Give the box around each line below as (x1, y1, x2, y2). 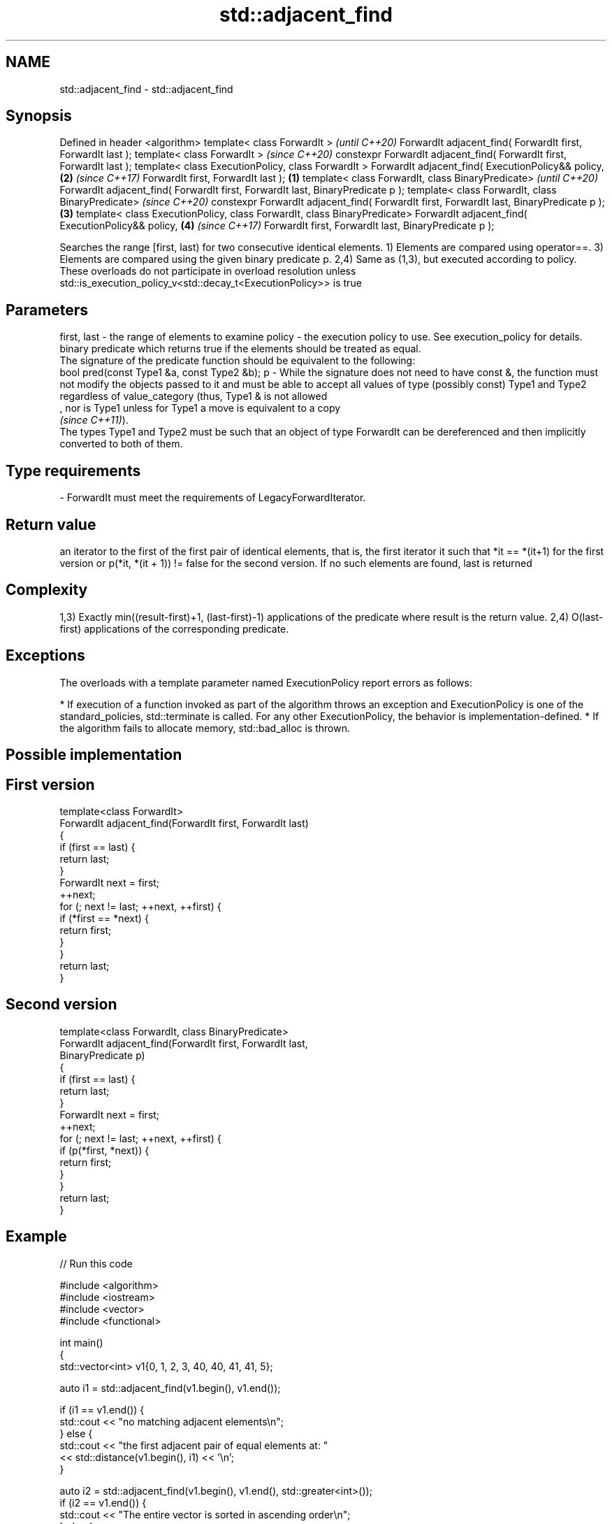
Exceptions (6, 647, 85, 665)
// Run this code (59, 1257, 133, 1270)
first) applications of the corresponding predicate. (59, 622, 289, 635)
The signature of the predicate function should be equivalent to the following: (59, 354, 416, 367)
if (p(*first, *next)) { (59, 1144, 150, 1156)
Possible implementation (6, 746, 182, 764)
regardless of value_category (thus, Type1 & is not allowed (59, 390, 328, 403)
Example (6, 1228, 67, 1246)
